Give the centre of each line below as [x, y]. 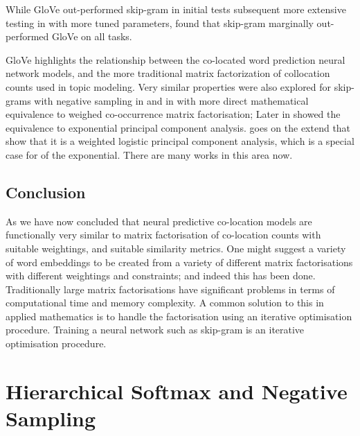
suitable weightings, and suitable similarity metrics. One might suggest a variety [176, 248]
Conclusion [46, 192]
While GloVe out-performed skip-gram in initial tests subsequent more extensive [176, 9]
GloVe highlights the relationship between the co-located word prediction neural [175, 59]
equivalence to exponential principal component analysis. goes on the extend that [178, 127]
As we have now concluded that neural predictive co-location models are [159, 221]
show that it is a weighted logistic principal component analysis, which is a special [180, 141]
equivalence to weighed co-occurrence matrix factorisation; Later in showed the [173, 114]
